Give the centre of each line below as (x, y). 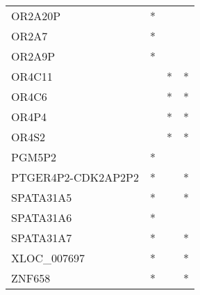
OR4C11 (32, 76)
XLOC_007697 (48, 258)
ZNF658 (31, 278)
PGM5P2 (34, 157)
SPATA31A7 (42, 238)
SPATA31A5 (42, 197)
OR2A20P (36, 16)
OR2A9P (33, 56)
